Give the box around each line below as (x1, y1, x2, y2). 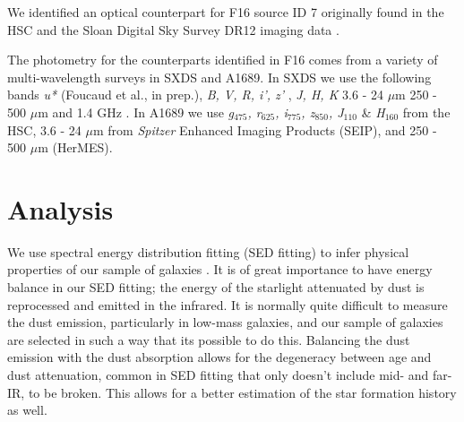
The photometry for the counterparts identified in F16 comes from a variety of (7, 50, 438, 69)
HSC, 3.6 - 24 (7, 120, 82, 139)
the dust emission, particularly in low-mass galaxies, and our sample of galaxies (7, 313, 443, 332)
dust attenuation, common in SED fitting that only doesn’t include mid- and (7, 366, 429, 384)
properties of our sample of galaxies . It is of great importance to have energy (7, 260, 433, 279)
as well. (7, 400, 47, 419)
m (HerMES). (38, 138, 113, 157)
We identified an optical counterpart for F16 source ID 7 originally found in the (7, 3, 444, 21)
